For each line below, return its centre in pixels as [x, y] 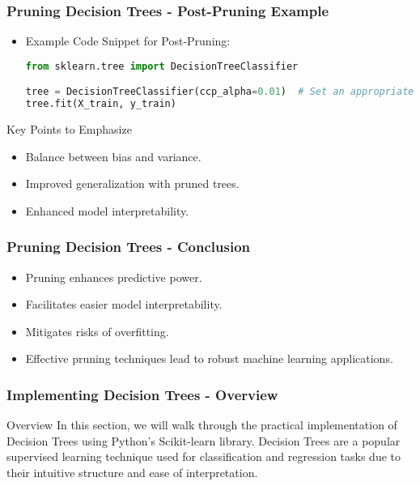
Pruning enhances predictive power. [114, 277]
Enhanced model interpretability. [107, 210]
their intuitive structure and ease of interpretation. [132, 473]
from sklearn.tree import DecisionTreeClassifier [162, 66]
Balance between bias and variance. [113, 156]
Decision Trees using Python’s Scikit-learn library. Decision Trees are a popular [204, 440]
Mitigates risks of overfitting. [97, 331]
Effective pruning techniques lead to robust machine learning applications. [209, 358]
